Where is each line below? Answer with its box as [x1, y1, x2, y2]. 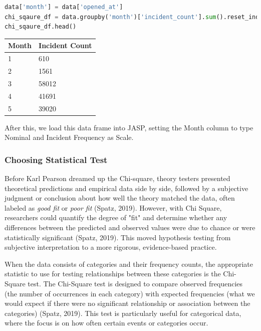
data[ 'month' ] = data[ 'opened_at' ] [5, 4, 123, 11]
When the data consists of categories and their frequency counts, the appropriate [5, 258, 253, 269]
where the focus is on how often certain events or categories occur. [5, 317, 208, 328]
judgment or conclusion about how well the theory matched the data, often [5, 193, 235, 203]
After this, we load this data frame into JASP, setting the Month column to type [5, 122, 253, 132]
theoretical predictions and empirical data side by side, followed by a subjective [5, 183, 248, 193]
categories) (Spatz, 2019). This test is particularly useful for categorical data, [5, 307, 241, 318]
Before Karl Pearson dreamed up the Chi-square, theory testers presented [5, 173, 230, 183]
